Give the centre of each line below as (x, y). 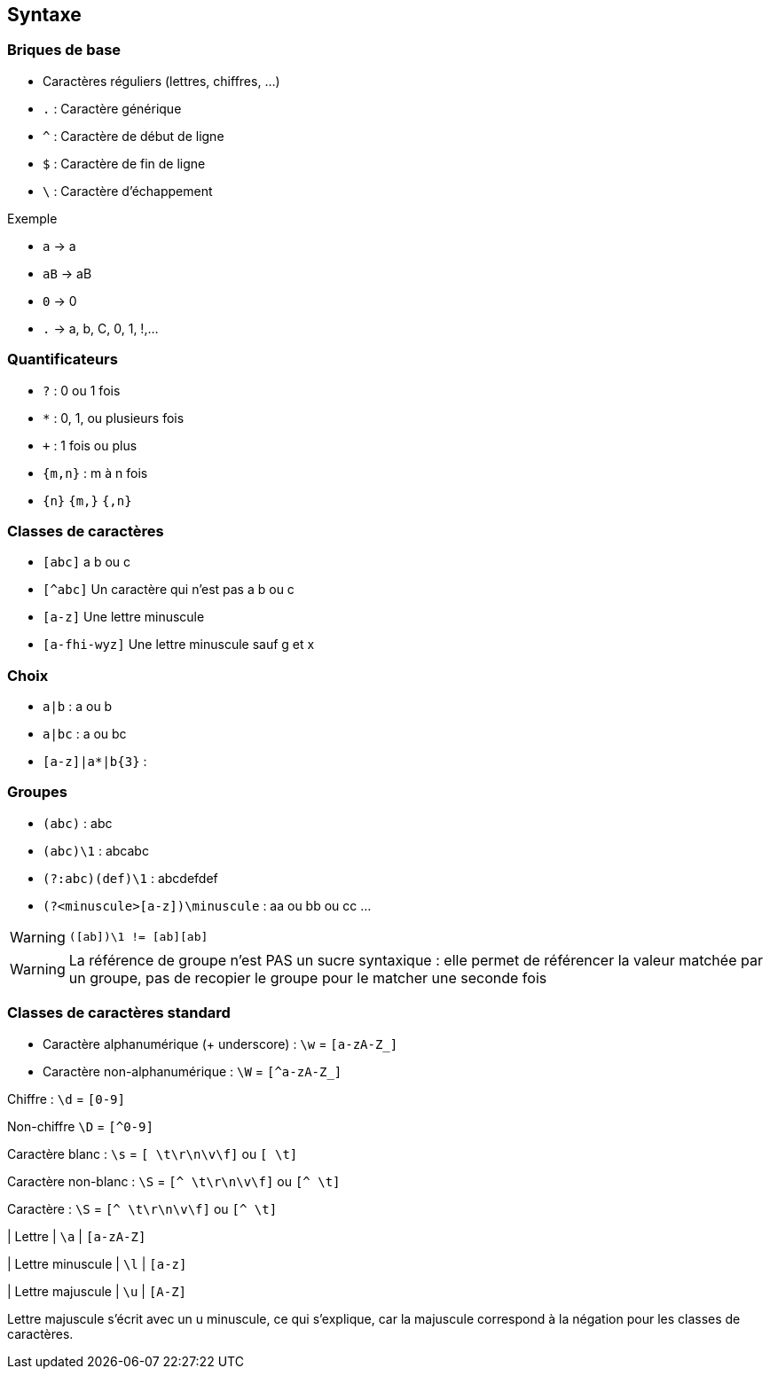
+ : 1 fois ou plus (90, 445)
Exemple (32, 218)
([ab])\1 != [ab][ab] (138, 937)
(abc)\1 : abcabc (96, 850)
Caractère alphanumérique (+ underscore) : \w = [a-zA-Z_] (220, 1044)
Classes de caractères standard (119, 1013)
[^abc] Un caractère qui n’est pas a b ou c (169, 590)
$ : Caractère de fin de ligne (124, 163)
